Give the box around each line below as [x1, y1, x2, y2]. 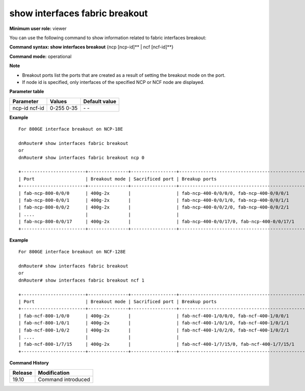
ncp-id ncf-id [12, 104, 44, 111]
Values [50, 98, 67, 105]
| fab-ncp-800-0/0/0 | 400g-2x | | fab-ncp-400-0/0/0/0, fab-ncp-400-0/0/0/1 [18, 190, 289, 196]
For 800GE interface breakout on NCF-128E [18, 249, 126, 255]
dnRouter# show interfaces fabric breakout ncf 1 [18, 277, 145, 283]
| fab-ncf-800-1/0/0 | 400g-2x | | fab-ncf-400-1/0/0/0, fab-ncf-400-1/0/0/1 [18, 313, 289, 319]
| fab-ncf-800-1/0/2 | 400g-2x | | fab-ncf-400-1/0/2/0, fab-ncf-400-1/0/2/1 [18, 327, 289, 333]
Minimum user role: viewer [9, 25, 67, 32]
